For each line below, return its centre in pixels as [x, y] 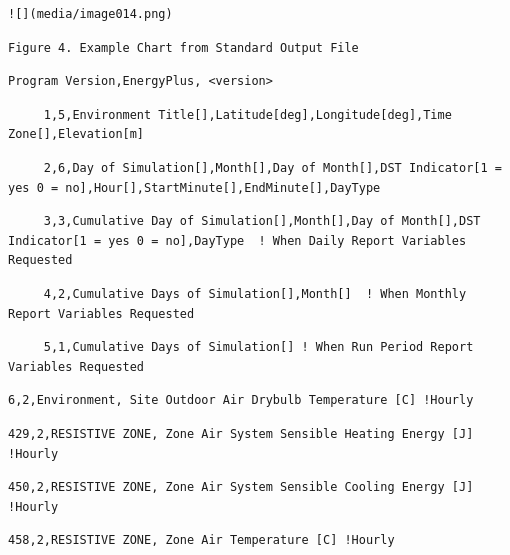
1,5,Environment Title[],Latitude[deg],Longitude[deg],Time [247, 114]
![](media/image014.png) [90, 14]
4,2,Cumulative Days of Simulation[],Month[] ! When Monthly [255, 293]
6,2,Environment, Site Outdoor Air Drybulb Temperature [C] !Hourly [241, 400]
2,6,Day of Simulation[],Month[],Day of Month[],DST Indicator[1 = [272, 167]
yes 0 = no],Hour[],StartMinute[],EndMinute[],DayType [194, 187]
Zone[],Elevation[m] [76, 134]
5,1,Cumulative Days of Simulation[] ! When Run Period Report [258, 347]
